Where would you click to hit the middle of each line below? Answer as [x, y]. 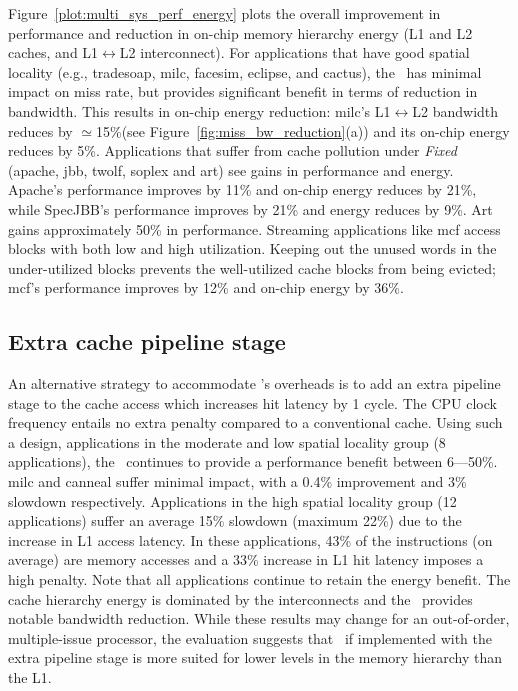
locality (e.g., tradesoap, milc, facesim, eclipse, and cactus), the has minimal [245, 71]
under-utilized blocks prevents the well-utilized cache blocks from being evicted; [252, 267]
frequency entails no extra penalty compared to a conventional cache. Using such [255, 422]
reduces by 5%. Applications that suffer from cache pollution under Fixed [232, 150]
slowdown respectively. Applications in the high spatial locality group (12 [232, 500]
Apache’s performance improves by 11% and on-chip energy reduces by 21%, [242, 189]
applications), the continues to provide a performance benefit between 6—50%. [253, 461]
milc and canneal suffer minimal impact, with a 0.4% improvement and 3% [237, 481]
